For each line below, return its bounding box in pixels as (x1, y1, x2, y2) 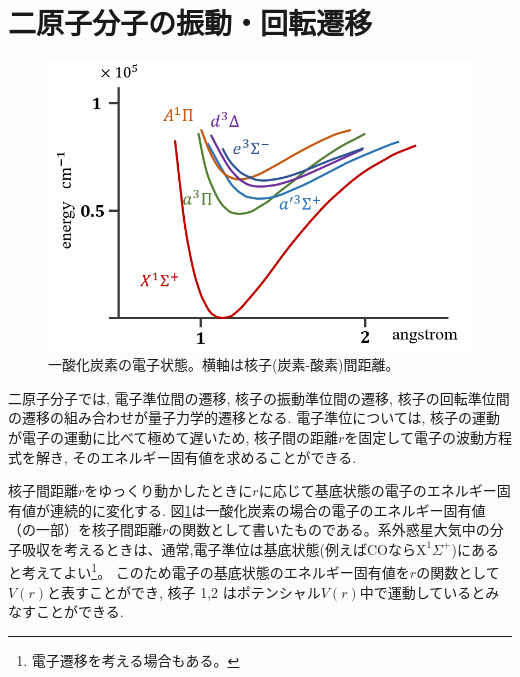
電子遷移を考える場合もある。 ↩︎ (31, 649, 240, 670)
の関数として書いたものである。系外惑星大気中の (168, 519, 490, 540)
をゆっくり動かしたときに (84, 480, 253, 501)
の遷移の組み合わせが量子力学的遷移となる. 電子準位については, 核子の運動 (8, 407, 500, 428)
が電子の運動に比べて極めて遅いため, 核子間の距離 (8, 426, 338, 447)
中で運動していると (359, 581, 486, 602)
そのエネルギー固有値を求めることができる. (72, 446, 357, 467)
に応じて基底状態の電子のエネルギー (258, 480, 497, 501)
